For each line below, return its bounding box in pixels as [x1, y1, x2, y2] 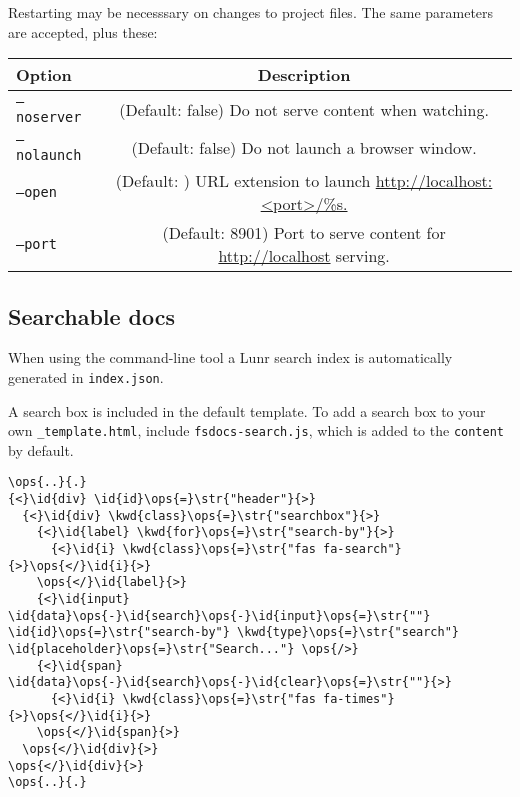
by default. [8, 439, 74, 460]
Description [257, 63, 351, 87]
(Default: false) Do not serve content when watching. [119, 97, 489, 121]
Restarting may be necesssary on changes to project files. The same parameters [8, 2, 494, 22]
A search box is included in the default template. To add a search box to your [8, 400, 486, 421]
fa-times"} [322, 692, 395, 707]
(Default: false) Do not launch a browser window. [131, 135, 477, 159]
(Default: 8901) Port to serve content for [162, 221, 446, 245]
